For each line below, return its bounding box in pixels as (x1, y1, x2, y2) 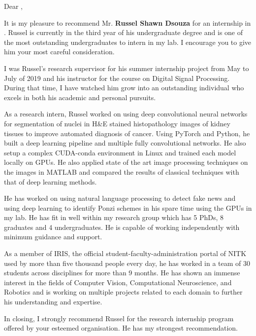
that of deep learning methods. (4, 176, 97, 187)
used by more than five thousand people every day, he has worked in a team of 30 (4, 258, 251, 268)
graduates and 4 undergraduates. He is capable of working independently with (4, 222, 240, 232)
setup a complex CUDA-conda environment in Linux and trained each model (4, 147, 236, 157)
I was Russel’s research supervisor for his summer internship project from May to (4, 63, 249, 73)
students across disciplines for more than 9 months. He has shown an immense (4, 267, 240, 278)
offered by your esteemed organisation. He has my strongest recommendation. (4, 323, 238, 333)
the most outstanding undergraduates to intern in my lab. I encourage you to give (4, 37, 252, 47)
